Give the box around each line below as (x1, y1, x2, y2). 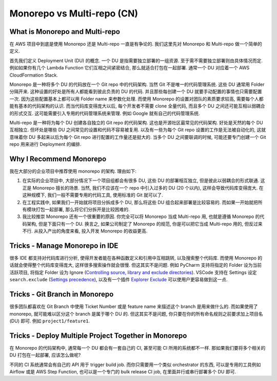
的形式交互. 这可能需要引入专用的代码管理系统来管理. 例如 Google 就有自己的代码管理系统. (9, 110, 200, 116)
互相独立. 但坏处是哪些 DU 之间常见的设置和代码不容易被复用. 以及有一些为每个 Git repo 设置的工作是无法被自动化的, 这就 (9, 126, 266, 133)
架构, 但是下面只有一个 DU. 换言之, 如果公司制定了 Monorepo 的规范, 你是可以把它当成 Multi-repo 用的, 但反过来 (26, 221, 263, 227)
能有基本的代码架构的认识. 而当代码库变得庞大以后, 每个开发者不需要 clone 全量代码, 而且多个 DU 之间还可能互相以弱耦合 (9, 103, 265, 109)
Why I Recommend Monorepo (9, 154, 107, 163)
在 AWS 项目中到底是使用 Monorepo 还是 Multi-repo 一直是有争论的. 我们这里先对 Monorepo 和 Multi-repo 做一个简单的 (9, 41, 262, 47)
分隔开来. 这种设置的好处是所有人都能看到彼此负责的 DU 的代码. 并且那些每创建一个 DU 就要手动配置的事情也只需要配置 (9, 88, 262, 95)
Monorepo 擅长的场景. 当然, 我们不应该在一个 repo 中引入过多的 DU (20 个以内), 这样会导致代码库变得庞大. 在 (32, 185, 264, 191)
